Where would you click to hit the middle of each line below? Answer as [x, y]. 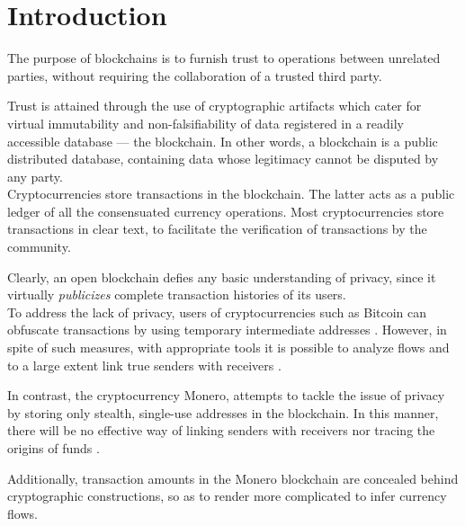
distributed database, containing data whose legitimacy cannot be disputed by [223, 159]
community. [39, 247]
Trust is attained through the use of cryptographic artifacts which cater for [215, 106]
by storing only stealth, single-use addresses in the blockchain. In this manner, [223, 412]
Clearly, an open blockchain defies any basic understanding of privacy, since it [222, 276]
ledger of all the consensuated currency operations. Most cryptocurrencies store [226, 211]
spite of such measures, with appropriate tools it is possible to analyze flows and [228, 348]
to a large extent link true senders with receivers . [144, 365]
